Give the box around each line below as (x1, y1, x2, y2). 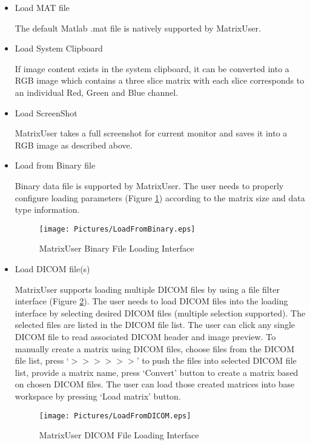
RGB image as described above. (15, 138, 133, 151)
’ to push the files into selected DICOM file (136, 354, 297, 367)
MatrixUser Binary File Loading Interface (39, 242, 194, 255)
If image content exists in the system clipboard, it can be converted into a (15, 62, 289, 75)
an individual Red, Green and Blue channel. (15, 85, 179, 98)
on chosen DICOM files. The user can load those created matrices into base (15, 378, 295, 390)
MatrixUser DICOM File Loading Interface (39, 429, 199, 441)
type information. (15, 203, 80, 216)
